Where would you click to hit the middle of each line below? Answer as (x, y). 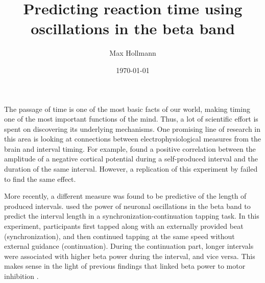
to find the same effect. (40, 179)
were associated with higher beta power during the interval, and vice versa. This (130, 256)
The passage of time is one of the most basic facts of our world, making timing (127, 109)
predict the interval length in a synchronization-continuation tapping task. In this (132, 216)
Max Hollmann (133, 53)
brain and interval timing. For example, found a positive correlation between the (130, 148)
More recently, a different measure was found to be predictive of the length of (125, 196)
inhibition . (21, 276)
